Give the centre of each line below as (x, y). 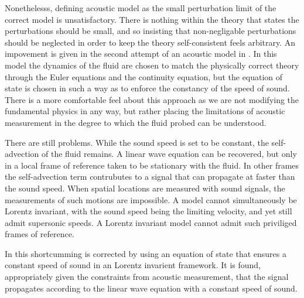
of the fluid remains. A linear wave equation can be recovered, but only (169, 154)
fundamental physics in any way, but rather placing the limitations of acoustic (145, 111)
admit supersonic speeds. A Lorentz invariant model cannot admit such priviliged (151, 222)
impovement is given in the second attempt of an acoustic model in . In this (141, 54)
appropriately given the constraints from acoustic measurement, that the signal (147, 277)
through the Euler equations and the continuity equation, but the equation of (144, 76)
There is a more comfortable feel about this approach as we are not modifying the (152, 99)
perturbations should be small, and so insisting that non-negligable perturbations (151, 31)
